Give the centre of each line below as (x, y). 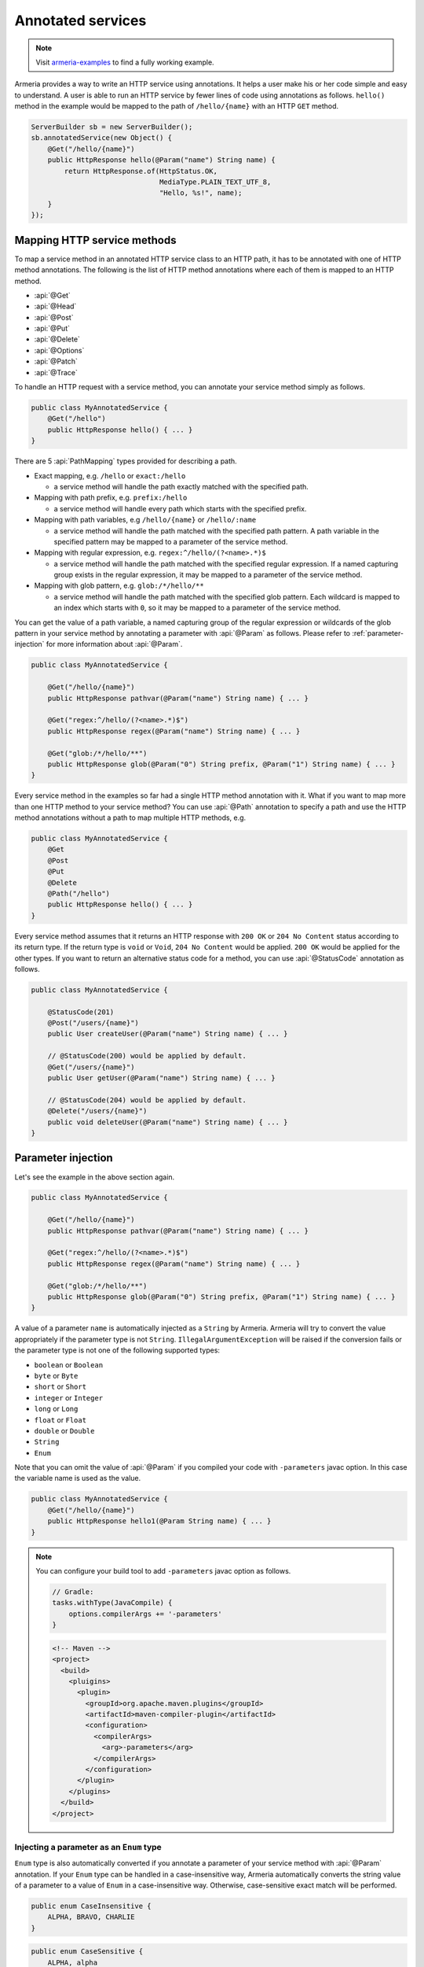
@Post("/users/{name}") (93, 1023)
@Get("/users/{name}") (91, 1067)
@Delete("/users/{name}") (97, 1111)
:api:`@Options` (59, 350)
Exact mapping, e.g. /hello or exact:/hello (110, 475)
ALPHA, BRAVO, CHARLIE (91, 1917)
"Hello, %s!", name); (201, 193)
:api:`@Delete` (57, 339)
